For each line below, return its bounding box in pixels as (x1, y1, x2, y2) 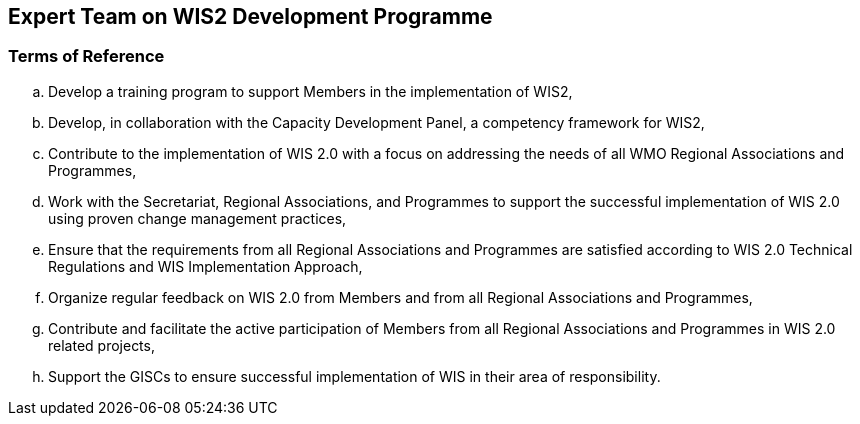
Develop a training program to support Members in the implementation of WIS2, (48, 82, 573, 100)
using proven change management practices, (48, 209, 347, 227)
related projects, (48, 336, 155, 354)
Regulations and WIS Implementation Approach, (48, 257, 363, 275)
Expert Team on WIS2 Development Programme (8, 4, 493, 29)
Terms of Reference (8, 46, 165, 67)
